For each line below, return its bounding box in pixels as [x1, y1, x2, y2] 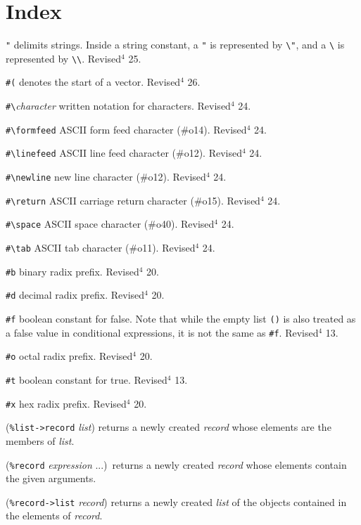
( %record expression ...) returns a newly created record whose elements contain [6, 457, 347, 472]
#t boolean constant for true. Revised [6, 372, 167, 387]
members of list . [6, 433, 75, 448]
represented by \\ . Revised [6, 51, 122, 65]
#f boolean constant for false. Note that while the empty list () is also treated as [6, 311, 356, 325]
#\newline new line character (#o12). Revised [6, 169, 206, 184]
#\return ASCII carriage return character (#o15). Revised [6, 193, 260, 207]
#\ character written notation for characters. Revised [6, 98, 231, 113]
